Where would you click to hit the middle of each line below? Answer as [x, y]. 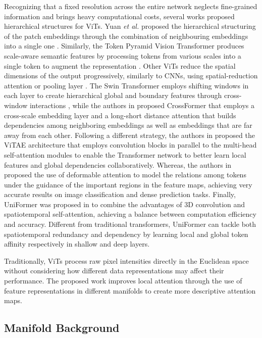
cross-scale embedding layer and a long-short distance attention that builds [120, 115]
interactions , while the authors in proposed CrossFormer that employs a [142, 105]
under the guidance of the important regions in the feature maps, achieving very [128, 184]
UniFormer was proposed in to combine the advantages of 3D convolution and [125, 204]
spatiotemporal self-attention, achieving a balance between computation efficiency [130, 214]
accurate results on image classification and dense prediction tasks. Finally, [120, 194]
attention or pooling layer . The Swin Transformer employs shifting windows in [126, 85]
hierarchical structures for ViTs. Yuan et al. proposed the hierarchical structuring [130, 26]
